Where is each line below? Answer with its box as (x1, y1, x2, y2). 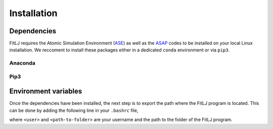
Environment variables (9, 87, 82, 96)
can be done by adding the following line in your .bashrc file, (9, 107, 139, 113)
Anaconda (9, 59, 35, 67)
